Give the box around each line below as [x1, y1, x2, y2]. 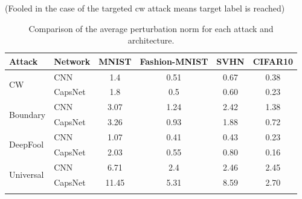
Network [54, 54, 91, 67]
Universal [9, 168, 44, 181]
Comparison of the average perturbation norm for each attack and [28, 22, 274, 34]
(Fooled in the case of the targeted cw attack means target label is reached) [5, 2, 285, 14]
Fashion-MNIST [140, 54, 208, 67]
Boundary [9, 108, 46, 120]
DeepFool [9, 138, 44, 151]
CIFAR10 [252, 54, 294, 67]
